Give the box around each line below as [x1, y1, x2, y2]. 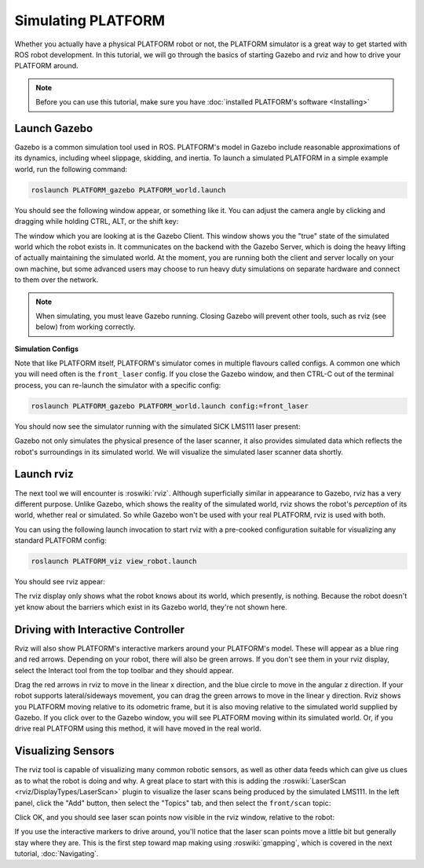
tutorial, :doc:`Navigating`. [14, 849, 99, 859]
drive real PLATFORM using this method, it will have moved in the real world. [14, 723, 262, 734]
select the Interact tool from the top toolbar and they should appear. [14, 665, 234, 675]
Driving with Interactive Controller [14, 623, 185, 636]
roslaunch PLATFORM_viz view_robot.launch [31, 557, 197, 566]
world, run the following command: [14, 164, 128, 174]
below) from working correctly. [35, 322, 136, 331]
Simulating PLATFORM [14, 12, 165, 29]
